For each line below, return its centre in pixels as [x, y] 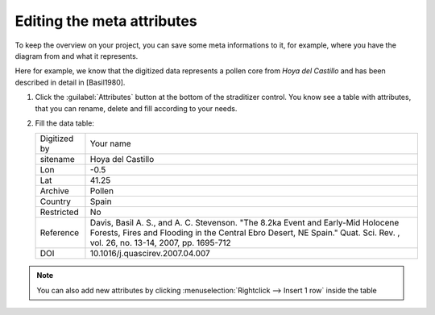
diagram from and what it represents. [77, 56]
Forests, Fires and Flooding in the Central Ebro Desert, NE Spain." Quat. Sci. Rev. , [245, 233]
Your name [111, 143]
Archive [55, 191]
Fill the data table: [64, 123]
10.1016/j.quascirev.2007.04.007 [150, 254]
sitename [58, 160]
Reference [60, 233]
